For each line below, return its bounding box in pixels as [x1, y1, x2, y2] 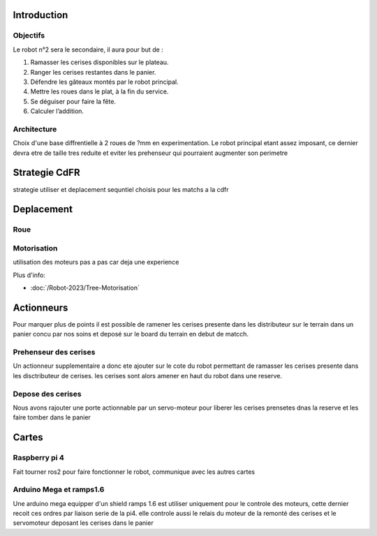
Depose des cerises [13, 389, 82, 399]
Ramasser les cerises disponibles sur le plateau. [30, 58, 169, 66]
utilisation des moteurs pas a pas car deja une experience [13, 258, 179, 267]
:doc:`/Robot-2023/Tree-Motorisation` [30, 283, 140, 292]
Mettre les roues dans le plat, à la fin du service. [30, 87, 169, 96]
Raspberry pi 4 [13, 453, 64, 463]
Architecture [13, 124, 57, 134]
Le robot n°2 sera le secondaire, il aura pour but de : [13, 45, 163, 54]
